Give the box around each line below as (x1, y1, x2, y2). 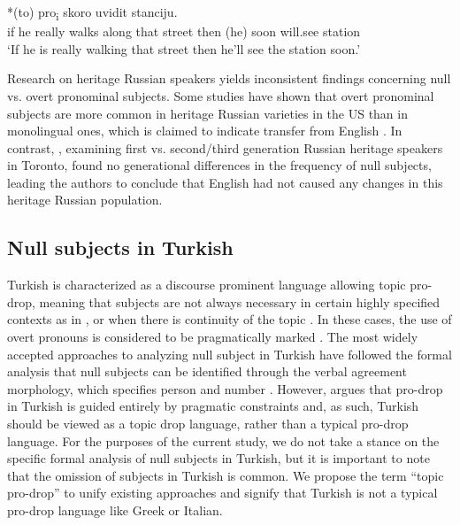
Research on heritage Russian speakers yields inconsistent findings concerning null (7, 69, 451, 88)
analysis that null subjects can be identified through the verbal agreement (7, 362, 407, 381)
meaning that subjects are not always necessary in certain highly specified (39, 292, 441, 311)
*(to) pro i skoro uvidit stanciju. (7, 3, 178, 23)
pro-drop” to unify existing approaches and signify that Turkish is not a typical (7, 483, 438, 502)
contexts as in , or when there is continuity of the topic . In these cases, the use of (7, 310, 452, 328)
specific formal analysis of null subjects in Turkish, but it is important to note (7, 449, 430, 467)
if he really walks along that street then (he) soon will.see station (7, 22, 361, 41)
